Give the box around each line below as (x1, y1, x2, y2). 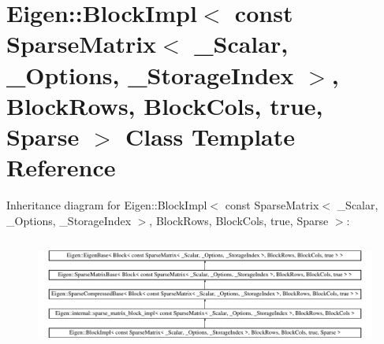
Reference (6, 151, 116, 183)
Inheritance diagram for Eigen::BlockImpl (6, 197, 207, 213)
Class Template (125, 120, 295, 152)
